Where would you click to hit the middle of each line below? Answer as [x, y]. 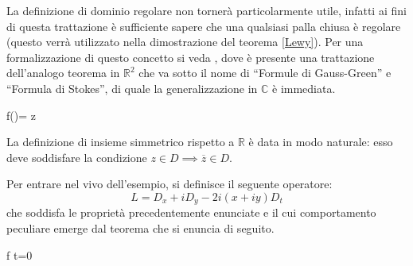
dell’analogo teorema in [63, 73]
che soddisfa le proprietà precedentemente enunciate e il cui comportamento [191, 212]
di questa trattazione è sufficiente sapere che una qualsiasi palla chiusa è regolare [204, 26]
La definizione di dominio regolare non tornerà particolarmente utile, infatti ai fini [206, 10]
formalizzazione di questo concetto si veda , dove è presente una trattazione [191, 57]
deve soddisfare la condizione [77, 157]
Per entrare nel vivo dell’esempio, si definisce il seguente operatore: [169, 184]
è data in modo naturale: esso [321, 142]
